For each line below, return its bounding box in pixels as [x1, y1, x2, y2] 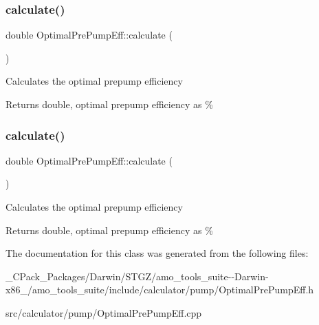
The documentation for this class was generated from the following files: [5, 246, 309, 260]
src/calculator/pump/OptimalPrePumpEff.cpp [5, 305, 202, 319]
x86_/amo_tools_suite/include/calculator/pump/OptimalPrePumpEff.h [5, 282, 314, 297]
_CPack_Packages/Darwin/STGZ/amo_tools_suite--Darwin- [5, 269, 269, 283]
